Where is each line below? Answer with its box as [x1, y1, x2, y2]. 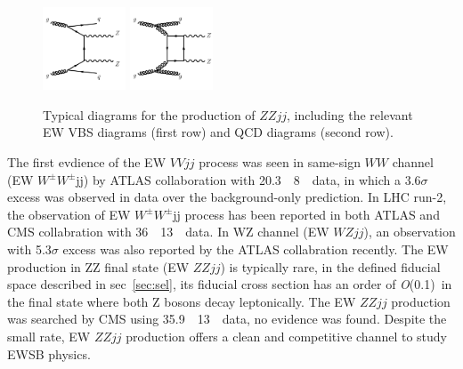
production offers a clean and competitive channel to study [126, 326, 448, 345]
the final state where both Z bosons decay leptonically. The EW [7, 292, 356, 310]
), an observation [363, 222, 456, 241]
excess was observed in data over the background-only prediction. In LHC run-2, [7, 188, 447, 206]
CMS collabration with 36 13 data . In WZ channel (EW [7, 222, 329, 241]
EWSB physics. [7, 344, 91, 363]
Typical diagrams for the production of [43, 105, 256, 124]
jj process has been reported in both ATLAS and [173, 205, 440, 223]
